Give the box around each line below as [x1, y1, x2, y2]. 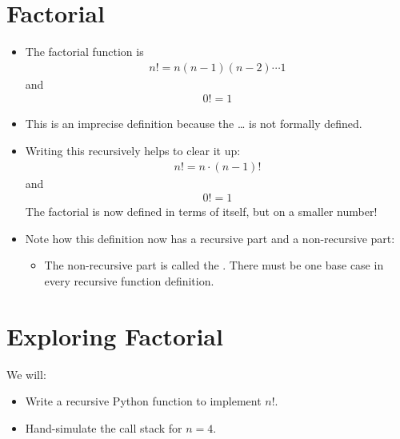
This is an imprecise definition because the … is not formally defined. [25, 115, 362, 132]
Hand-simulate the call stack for [25, 419, 182, 436]
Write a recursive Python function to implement [25, 393, 262, 409]
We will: [6, 365, 46, 382]
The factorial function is [25, 43, 144, 60]
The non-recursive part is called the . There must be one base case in [44, 257, 384, 273]
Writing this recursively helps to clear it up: [25, 142, 241, 158]
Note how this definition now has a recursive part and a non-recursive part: [25, 229, 395, 246]
